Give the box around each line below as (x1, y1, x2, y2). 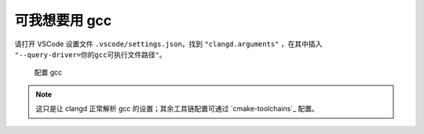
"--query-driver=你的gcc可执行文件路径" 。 (14, 49, 166, 59)
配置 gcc (34, 67, 63, 78)
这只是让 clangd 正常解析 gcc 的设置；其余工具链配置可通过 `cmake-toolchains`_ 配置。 (35, 104, 320, 114)
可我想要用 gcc (14, 12, 112, 29)
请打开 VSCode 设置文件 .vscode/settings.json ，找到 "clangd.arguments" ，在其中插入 (14, 39, 323, 49)
